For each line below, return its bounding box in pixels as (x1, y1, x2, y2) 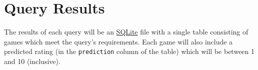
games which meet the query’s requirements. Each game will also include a (4, 36, 233, 46)
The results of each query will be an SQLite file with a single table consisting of (4, 26, 248, 37)
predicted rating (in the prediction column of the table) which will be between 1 (4, 46, 255, 56)
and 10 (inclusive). (4, 55, 60, 66)
